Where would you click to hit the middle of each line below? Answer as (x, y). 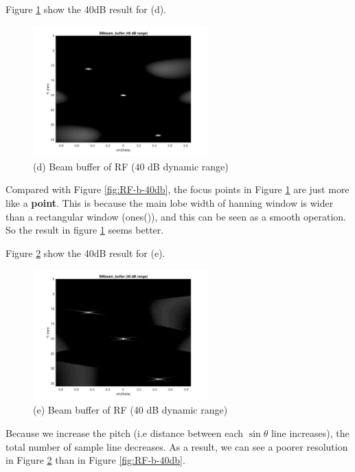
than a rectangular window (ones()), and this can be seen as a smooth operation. (176, 216)
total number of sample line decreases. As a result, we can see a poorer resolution (177, 446)
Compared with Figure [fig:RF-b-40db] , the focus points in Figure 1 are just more (177, 189)
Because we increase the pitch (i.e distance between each (125, 433)
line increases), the (310, 433)
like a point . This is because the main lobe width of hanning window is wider (170, 202)
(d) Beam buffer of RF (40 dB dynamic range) (131, 166)
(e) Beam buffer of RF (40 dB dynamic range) (130, 410)
